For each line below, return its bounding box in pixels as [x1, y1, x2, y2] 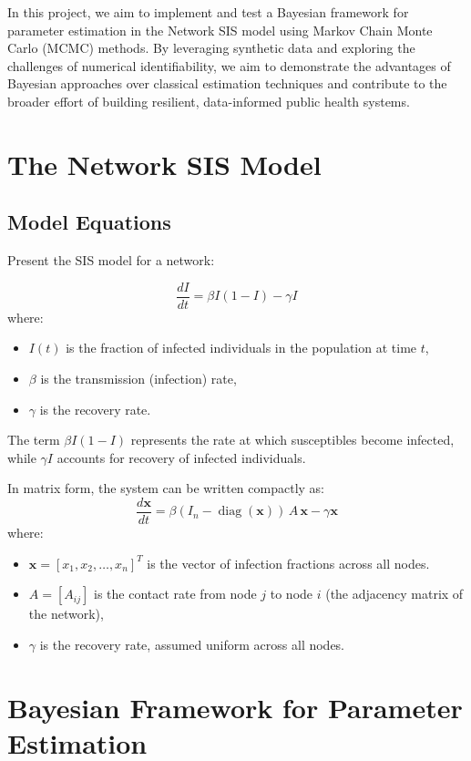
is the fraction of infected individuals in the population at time [66, 338, 417, 357]
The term [7, 430, 60, 449]
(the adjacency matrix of [325, 584, 464, 603]
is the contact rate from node [93, 584, 257, 603]
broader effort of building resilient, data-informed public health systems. [7, 91, 410, 110]
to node [270, 584, 313, 603]
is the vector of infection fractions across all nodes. [147, 553, 430, 572]
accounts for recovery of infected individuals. [56, 447, 306, 467]
